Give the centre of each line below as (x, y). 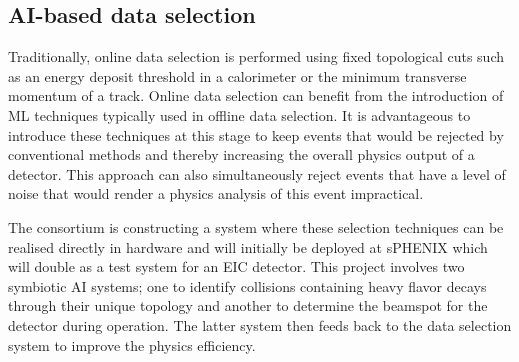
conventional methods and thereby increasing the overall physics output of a (241, 154)
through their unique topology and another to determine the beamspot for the (248, 305)
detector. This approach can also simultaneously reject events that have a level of (257, 173)
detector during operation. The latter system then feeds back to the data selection (260, 324)
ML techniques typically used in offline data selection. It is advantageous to (239, 114)
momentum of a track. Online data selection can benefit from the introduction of (256, 95)
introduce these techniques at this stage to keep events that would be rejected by (256, 134)
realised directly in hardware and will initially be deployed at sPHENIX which (248, 246)
